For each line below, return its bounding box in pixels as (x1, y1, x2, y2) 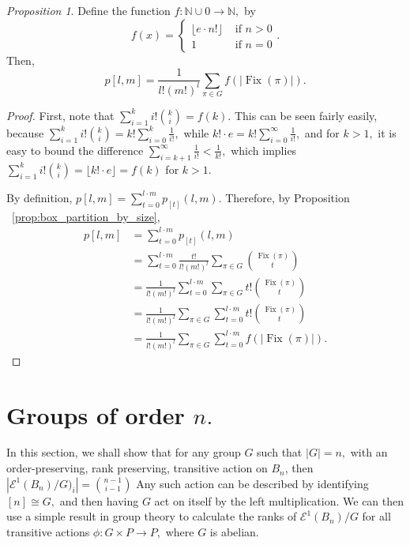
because (6, 124, 44, 141)
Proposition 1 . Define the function (6, 2, 171, 18)
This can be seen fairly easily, (234, 107, 378, 123)
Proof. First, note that (6, 107, 115, 123)
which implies (231, 141, 297, 158)
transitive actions (6, 523, 90, 539)
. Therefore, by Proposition (218, 189, 350, 205)
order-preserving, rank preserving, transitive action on (6, 460, 268, 476)
